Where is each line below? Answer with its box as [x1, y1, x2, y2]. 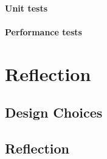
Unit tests [5, 1, 48, 14]
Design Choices [5, 103, 103, 122]
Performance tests [5, 25, 82, 38]
